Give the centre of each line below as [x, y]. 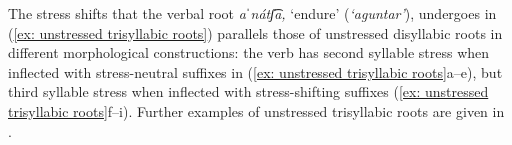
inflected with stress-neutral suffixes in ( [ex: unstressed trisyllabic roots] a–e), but [255, 71]
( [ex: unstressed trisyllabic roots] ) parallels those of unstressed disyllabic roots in [255, 32]
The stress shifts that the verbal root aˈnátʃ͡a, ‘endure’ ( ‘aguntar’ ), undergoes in [252, 13]
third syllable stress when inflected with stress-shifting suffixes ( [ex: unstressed [248, 91]
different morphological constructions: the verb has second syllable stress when [249, 52]
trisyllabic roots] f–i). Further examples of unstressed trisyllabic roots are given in [256, 110]
